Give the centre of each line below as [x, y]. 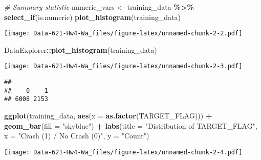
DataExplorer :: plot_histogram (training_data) [81, 49]
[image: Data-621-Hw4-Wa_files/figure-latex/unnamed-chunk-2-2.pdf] [123, 34]
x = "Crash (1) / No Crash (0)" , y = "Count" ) [77, 136]
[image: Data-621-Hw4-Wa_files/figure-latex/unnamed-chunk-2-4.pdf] [123, 152]
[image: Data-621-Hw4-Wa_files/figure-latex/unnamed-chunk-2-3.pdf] [123, 66]
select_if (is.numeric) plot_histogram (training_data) [92, 17]
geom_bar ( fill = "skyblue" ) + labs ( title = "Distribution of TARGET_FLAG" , [131, 125]
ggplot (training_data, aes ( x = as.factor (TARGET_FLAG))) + [108, 116]
